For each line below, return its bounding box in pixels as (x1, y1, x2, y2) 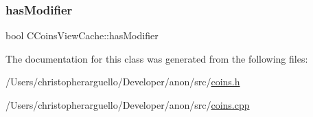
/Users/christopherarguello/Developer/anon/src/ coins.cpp (5, 98, 250, 111)
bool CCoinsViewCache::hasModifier (5, 28, 159, 43)
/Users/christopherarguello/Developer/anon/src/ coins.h (5, 74, 240, 89)
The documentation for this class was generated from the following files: (5, 51, 308, 65)
